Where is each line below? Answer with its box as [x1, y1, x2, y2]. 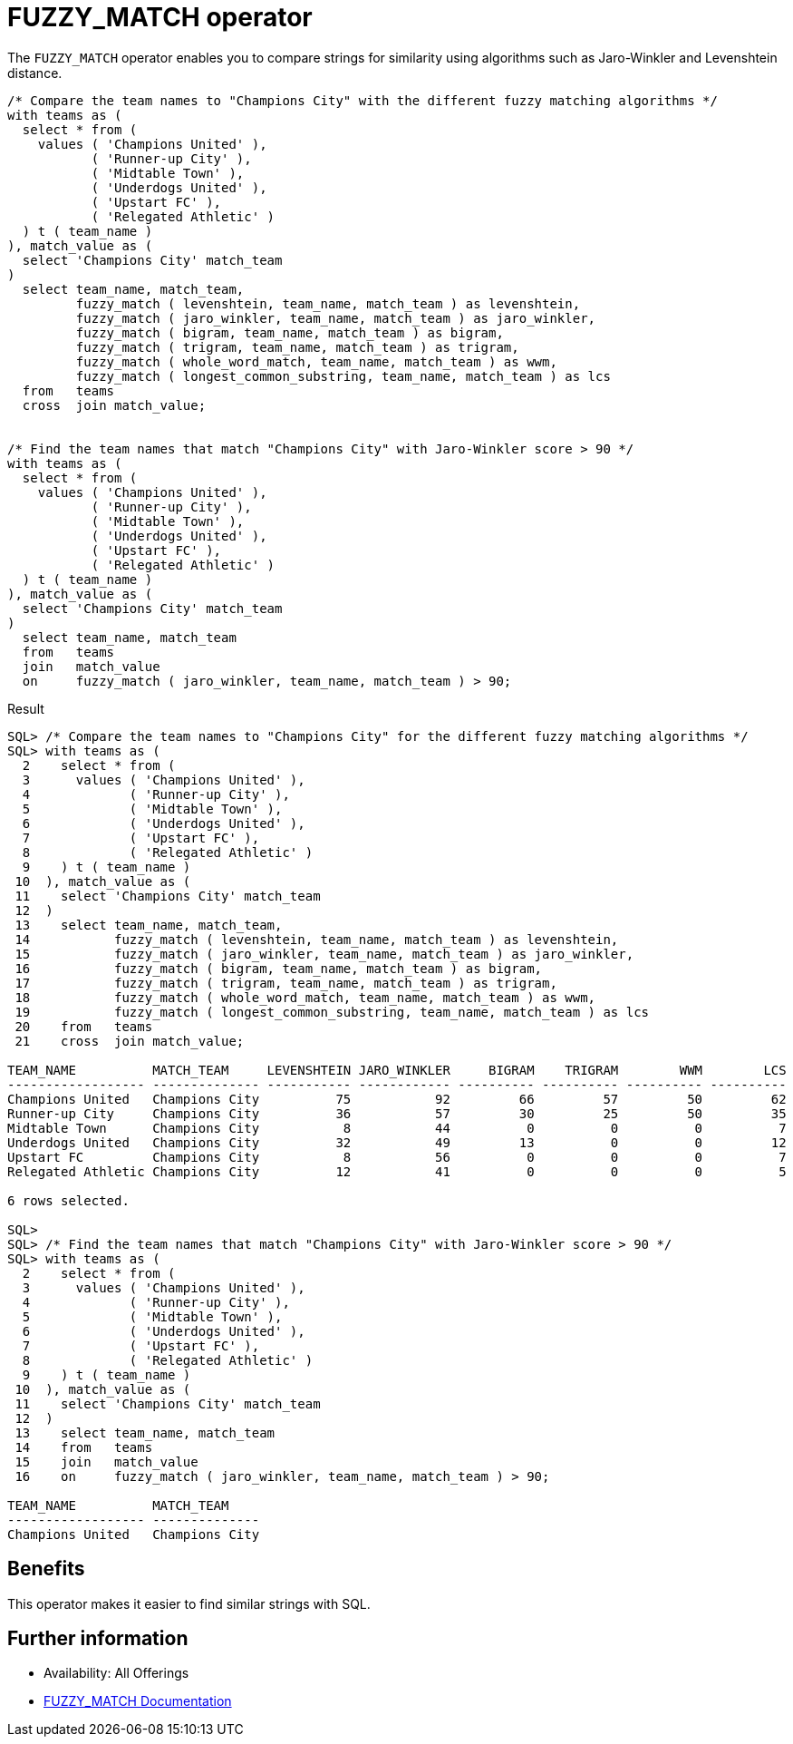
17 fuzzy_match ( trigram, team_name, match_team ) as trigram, [15, 975, 557, 990]
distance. [7, 64, 63, 81]
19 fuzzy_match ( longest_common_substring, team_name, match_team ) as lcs [15, 1004, 650, 1019]
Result [7, 700, 44, 716]
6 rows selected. [7, 1193, 130, 1208]
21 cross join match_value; [15, 1033, 245, 1048]
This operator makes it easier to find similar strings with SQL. [7, 1595, 371, 1612]
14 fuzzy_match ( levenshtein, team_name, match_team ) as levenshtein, [15, 931, 619, 947]
